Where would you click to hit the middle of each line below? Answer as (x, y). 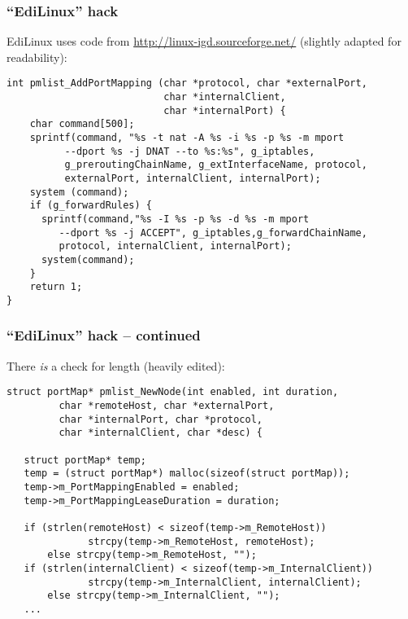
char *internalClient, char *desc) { (161, 433)
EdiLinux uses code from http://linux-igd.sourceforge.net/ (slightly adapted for (204, 41)
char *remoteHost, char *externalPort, (167, 406)
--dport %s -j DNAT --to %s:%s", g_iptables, (190, 151)
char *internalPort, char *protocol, (161, 419)
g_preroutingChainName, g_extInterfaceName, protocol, (216, 165)
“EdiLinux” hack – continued (104, 335)
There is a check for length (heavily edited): (116, 365)
